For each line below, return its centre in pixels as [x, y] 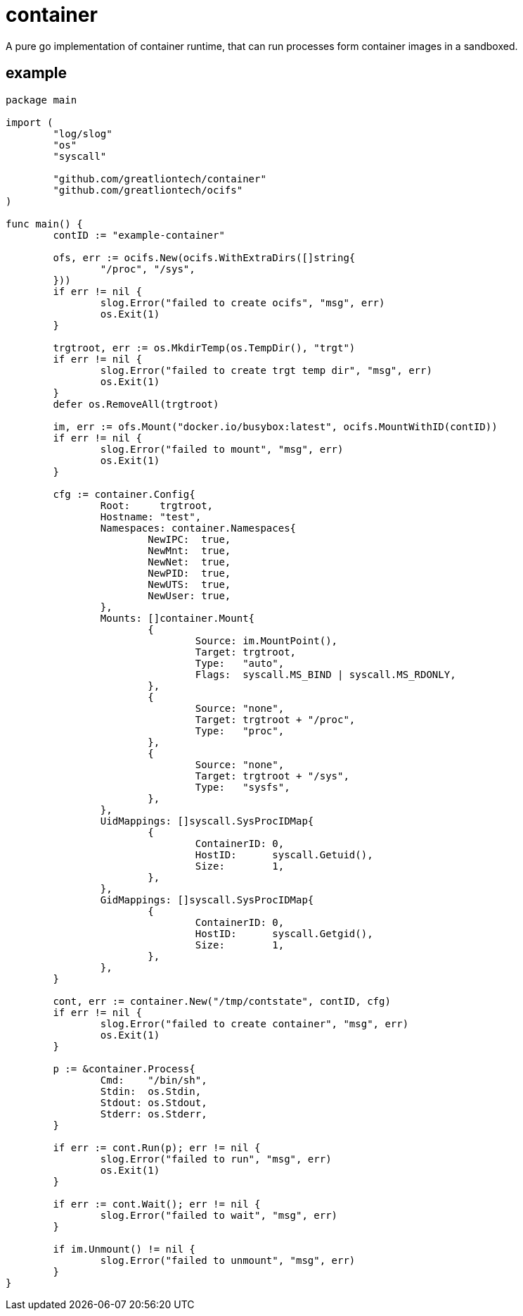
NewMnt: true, [189, 550]
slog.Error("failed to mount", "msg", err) [222, 449]
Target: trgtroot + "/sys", [272, 776]
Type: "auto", [240, 663]
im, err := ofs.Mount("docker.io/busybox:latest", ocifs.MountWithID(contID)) [275, 426]
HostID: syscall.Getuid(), [284, 854]
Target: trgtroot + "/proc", [275, 719]
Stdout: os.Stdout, [154, 1102]
